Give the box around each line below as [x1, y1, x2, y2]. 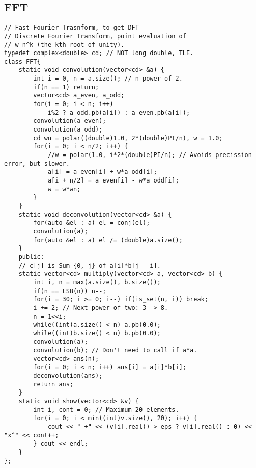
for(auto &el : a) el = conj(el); [33, 219, 150, 227]
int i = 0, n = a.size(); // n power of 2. [33, 75, 183, 83]
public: [18, 253, 44, 261]
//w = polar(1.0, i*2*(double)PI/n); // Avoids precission [47, 151, 252, 159]
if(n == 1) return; [33, 83, 99, 91]
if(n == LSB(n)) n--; [33, 287, 106, 295]
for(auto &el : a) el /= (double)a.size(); [33, 236, 183, 244]
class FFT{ [4, 58, 41, 65]
